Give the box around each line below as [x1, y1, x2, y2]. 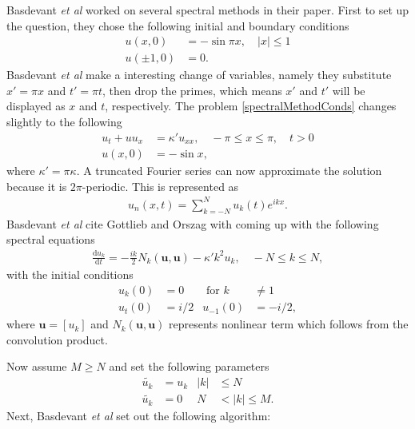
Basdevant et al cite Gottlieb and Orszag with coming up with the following [6, 215, 379, 232]
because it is [6, 177, 67, 194]
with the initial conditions [6, 266, 134, 283]
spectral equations [6, 231, 95, 248]
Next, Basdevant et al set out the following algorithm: [6, 407, 271, 424]
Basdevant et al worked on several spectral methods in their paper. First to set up [6, 2, 409, 18]
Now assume [6, 358, 67, 375]
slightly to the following [6, 113, 122, 130]
